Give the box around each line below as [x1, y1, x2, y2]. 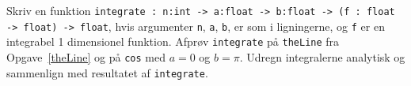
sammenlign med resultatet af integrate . [6, 64, 208, 80]
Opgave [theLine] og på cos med [6, 48, 166, 65]
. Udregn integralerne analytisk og [239, 48, 405, 65]
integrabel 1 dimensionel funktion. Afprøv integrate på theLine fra [6, 33, 340, 50]
